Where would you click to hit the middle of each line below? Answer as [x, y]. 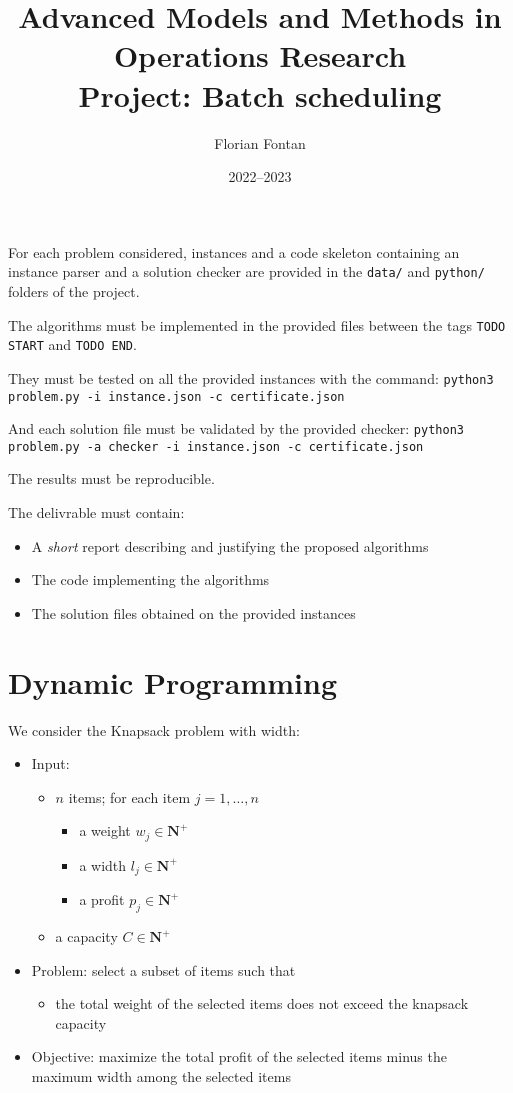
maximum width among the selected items [161, 1076]
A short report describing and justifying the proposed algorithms [230, 545]
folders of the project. [74, 290]
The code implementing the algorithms [150, 579]
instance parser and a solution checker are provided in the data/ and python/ [246, 271]
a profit [102, 899]
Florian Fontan [260, 142]
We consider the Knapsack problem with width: [154, 729]
